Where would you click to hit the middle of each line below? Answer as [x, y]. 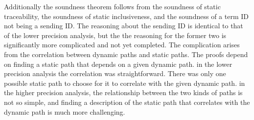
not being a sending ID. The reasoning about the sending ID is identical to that [124, 26]
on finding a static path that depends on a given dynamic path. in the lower [118, 64]
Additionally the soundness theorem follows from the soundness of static [112, 6]
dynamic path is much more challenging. [65, 111]
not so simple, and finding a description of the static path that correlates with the [127, 102]
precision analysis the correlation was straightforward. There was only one [115, 73]
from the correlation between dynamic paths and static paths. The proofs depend [126, 54]
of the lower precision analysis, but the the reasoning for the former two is [115, 35]
